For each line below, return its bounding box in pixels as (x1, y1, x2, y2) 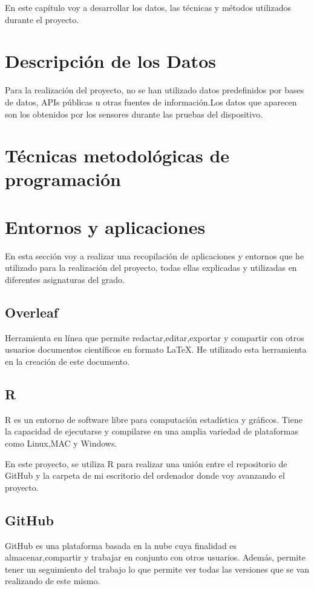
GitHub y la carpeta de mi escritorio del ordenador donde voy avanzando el (5, 469, 285, 482)
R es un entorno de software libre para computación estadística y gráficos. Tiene (5, 413, 303, 425)
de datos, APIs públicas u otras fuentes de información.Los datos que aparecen (5, 95, 297, 108)
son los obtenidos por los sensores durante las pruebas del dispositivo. (5, 107, 263, 120)
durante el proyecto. (5, 13, 79, 25)
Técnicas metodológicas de (5, 143, 230, 168)
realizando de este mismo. (5, 574, 100, 587)
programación (5, 167, 121, 191)
